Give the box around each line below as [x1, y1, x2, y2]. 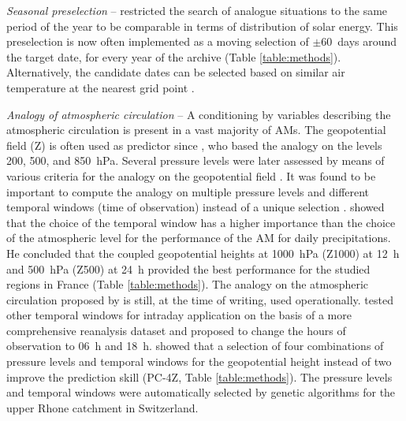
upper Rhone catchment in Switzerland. [6, 399, 199, 415]
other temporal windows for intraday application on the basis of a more [6, 307, 352, 323]
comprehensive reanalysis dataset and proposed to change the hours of [6, 322, 346, 338]
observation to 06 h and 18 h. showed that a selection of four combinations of [6, 337, 384, 354]
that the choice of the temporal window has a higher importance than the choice [6, 214, 396, 230]
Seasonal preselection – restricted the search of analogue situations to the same [6, 2, 388, 18]
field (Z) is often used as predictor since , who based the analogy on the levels [6, 136, 382, 153]
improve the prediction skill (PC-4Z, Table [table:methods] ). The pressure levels [6, 368, 393, 385]
